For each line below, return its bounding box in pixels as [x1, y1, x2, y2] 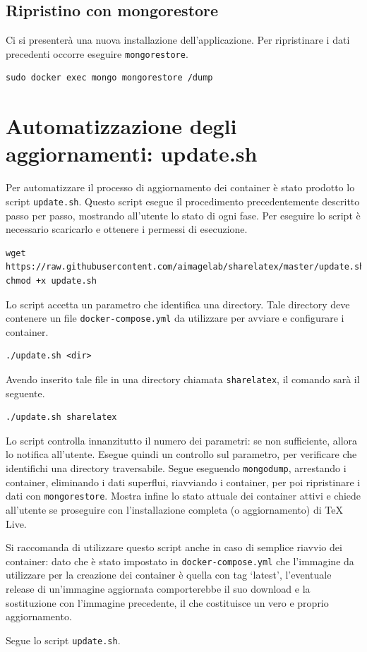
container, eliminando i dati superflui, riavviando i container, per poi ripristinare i [6, 474, 361, 489]
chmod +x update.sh [6, 275, 97, 286]
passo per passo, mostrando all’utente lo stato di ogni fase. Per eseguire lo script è [6, 207, 361, 222]
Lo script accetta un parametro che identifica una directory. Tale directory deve [6, 296, 350, 311]
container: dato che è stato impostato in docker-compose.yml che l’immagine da [6, 553, 354, 568]
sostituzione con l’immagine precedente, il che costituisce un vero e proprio [6, 595, 329, 610]
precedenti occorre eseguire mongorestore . [6, 46, 188, 61]
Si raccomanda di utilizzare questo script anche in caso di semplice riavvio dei [6, 540, 342, 555]
